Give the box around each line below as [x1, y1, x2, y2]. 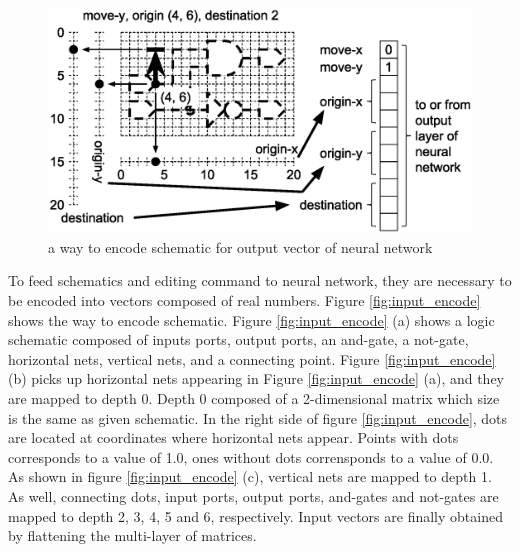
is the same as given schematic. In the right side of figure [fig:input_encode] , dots [8, 407, 508, 428]
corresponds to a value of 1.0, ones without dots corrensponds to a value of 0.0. [8, 446, 494, 467]
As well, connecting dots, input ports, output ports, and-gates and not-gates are [8, 485, 499, 506]
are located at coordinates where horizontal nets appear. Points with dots [8, 427, 459, 448]
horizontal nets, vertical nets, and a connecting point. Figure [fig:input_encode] [8, 348, 496, 369]
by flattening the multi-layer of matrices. [8, 525, 257, 546]
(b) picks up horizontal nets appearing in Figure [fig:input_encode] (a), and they [8, 368, 505, 389]
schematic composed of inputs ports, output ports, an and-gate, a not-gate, [8, 329, 469, 350]
